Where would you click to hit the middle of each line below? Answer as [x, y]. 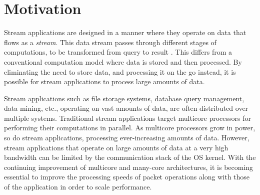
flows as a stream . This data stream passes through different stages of [110, 42]
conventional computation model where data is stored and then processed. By [123, 61]
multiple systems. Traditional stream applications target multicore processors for [127, 118]
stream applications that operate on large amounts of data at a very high [116, 147]
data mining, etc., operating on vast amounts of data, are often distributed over [126, 108]
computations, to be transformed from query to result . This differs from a [118, 52]
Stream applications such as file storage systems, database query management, [124, 98]
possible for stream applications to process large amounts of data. [104, 81]
